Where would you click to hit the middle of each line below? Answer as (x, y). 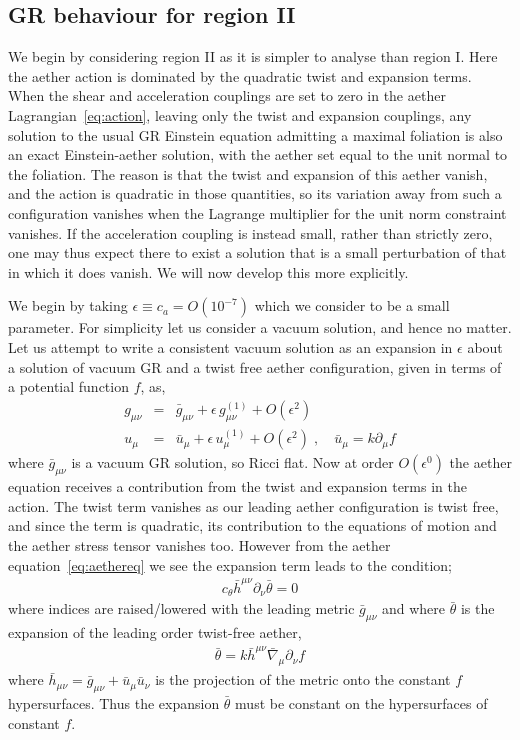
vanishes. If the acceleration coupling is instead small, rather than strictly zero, (250, 232)
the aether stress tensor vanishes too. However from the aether (199, 544)
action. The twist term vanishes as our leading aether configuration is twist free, (253, 505)
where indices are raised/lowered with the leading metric (181, 608)
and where (413, 608)
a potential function (68, 386)
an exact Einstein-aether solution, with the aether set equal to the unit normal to (258, 154)
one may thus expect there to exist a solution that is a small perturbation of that (257, 252)
